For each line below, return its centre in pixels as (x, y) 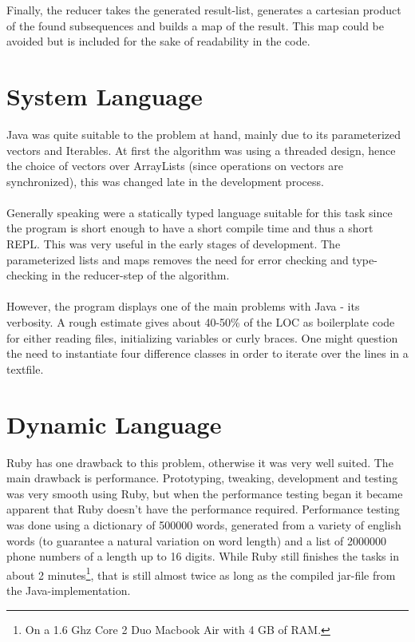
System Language (105, 95)
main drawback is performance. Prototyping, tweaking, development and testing (202, 478)
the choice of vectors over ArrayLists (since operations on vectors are (175, 166)
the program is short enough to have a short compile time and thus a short (190, 228)
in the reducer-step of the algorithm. (140, 275)
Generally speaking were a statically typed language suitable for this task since (200, 212)
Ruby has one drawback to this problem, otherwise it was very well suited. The (200, 462)
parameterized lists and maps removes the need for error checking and (178, 259)
